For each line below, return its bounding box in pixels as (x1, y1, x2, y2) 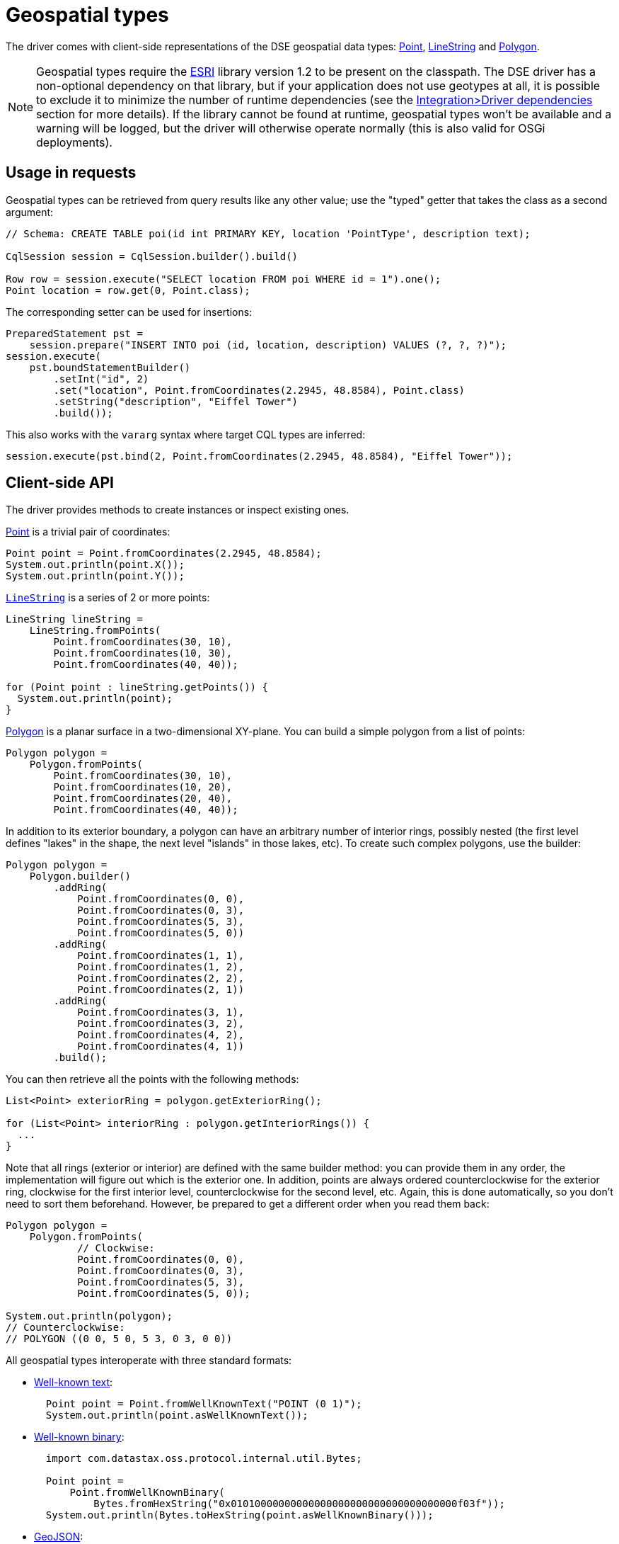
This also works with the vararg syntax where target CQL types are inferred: (6, 428, 366, 441)
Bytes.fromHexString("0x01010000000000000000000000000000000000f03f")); (93, 1498, 505, 1510)
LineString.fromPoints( (29, 625, 161, 637)
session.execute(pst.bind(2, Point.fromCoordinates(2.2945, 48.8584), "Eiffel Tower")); (6, 450, 513, 462)
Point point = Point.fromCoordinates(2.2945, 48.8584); (6, 547, 322, 560)
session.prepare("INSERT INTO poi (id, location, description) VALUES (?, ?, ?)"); (29, 339, 507, 351)
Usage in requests (6, 164, 137, 182)
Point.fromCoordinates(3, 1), (77, 1006, 245, 1018)
